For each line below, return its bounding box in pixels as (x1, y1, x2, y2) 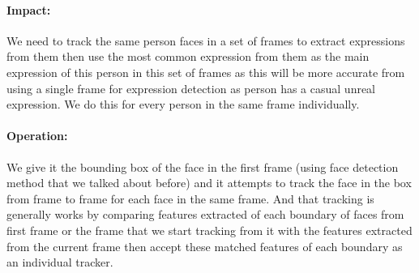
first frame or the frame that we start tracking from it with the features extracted (6, 221, 413, 238)
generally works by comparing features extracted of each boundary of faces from (6, 206, 404, 223)
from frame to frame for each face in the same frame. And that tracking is (6, 190, 374, 207)
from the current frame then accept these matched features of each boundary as (6, 237, 403, 254)
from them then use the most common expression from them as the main (6, 48, 370, 65)
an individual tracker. (6, 254, 113, 271)
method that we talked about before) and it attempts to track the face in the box (6, 174, 412, 191)
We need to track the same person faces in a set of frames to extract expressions (6, 32, 405, 49)
